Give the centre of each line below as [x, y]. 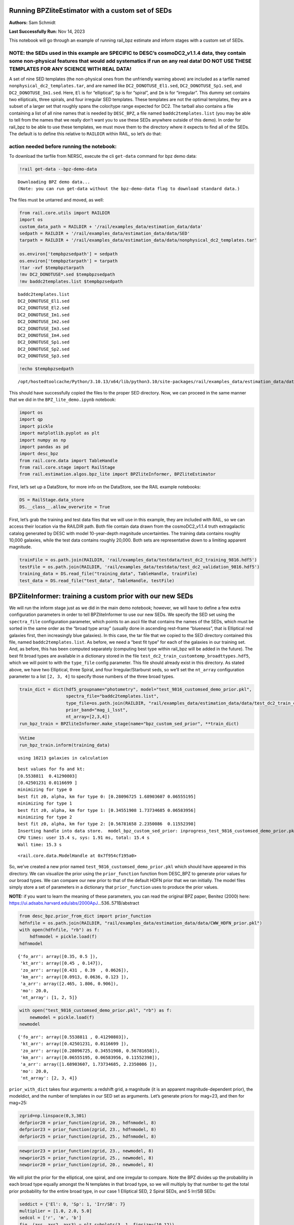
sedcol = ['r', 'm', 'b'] [50, 1218]
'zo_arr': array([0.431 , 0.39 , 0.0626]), [75, 970]
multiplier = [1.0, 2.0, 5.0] [56, 1211]
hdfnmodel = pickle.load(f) [63, 937]
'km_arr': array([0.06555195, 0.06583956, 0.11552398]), [90, 1058]
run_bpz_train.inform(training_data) [65, 745]
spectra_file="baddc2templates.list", [112, 696]
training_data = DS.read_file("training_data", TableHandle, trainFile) [109, 574]
